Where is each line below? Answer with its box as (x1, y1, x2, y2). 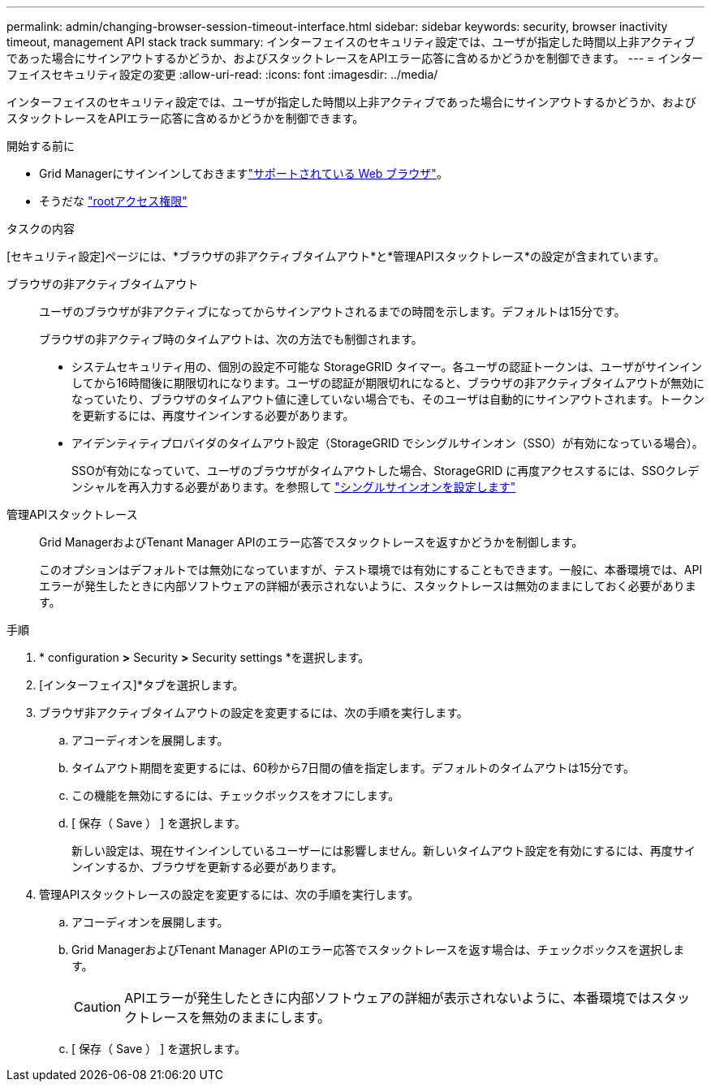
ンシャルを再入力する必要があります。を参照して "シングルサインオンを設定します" (71, 480, 516, 494)
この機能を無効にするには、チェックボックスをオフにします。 (71, 788, 400, 802)
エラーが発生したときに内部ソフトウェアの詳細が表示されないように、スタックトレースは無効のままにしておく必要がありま (39, 579, 696, 593)
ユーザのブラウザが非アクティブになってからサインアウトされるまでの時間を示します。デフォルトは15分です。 (39, 304, 626, 318)
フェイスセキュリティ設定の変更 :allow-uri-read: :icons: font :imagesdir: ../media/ (6, 67, 438, 81)
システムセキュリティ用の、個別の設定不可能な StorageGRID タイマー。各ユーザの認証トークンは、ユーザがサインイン (71, 360, 702, 373)
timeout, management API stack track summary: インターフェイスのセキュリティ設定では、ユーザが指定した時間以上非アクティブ (6, 35, 696, 49)
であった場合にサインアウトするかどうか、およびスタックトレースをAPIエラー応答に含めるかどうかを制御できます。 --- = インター (6, 51, 704, 65)
